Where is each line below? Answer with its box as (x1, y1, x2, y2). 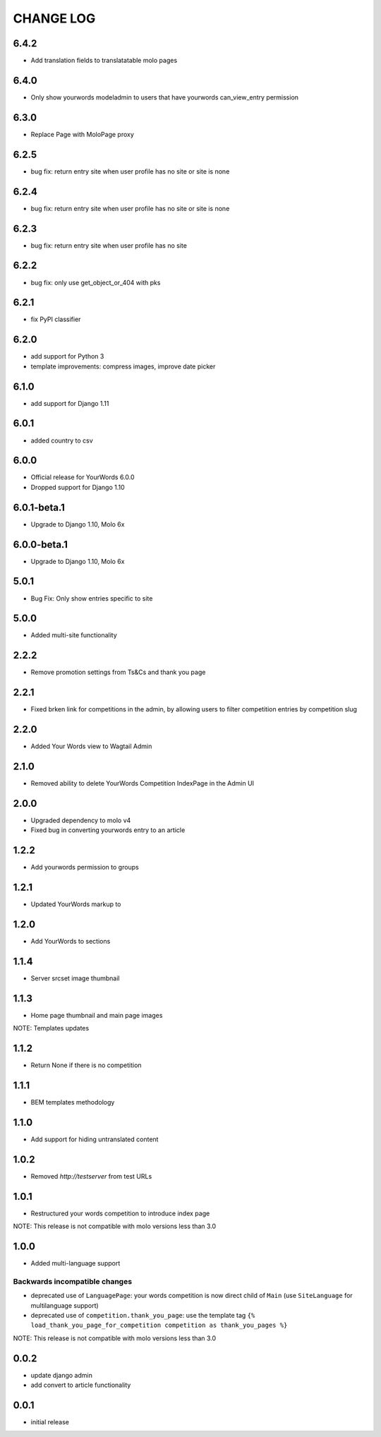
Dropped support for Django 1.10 (30, 483, 125, 491)
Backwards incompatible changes (13, 1276, 133, 1286)
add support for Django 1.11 (30, 399, 109, 407)
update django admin (30, 1371, 93, 1379)
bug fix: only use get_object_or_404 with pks (30, 278, 161, 287)
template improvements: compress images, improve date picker (30, 362, 216, 371)
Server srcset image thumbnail (30, 974, 120, 982)
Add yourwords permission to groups (30, 863, 139, 872)
